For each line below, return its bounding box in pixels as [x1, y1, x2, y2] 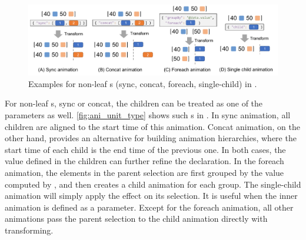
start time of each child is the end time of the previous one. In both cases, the [5, 143, 286, 155]
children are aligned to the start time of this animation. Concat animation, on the [5, 120, 300, 132]
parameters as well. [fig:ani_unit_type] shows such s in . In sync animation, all [5, 108, 291, 121]
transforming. [5, 224, 54, 236]
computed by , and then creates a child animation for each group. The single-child [5, 178, 301, 190]
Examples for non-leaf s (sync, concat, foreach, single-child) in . [28, 77, 257, 89]
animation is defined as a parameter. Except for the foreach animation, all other [5, 201, 294, 213]
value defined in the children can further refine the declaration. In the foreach [5, 155, 284, 167]
